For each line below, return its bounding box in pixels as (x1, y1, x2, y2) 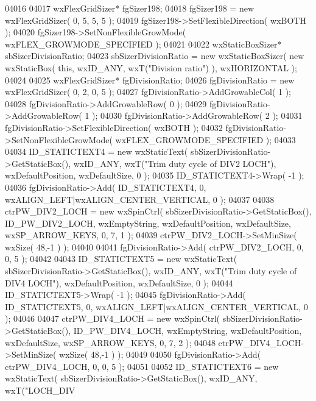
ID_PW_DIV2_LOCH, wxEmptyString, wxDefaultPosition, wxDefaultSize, (5, 216, 291, 229)
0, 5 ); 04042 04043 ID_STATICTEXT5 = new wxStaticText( (5, 252, 237, 265)
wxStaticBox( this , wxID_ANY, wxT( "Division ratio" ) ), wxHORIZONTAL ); (5, 61, 297, 74)
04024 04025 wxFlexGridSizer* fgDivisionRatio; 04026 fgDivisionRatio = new (5, 73, 295, 86)
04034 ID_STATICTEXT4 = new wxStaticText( (5, 145, 188, 158)
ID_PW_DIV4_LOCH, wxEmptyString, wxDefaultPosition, (73, 324, 302, 337)
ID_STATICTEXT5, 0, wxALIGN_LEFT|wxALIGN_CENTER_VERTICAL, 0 (5, 300, 308, 313)
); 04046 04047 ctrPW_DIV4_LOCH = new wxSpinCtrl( (5, 312, 220, 325)
